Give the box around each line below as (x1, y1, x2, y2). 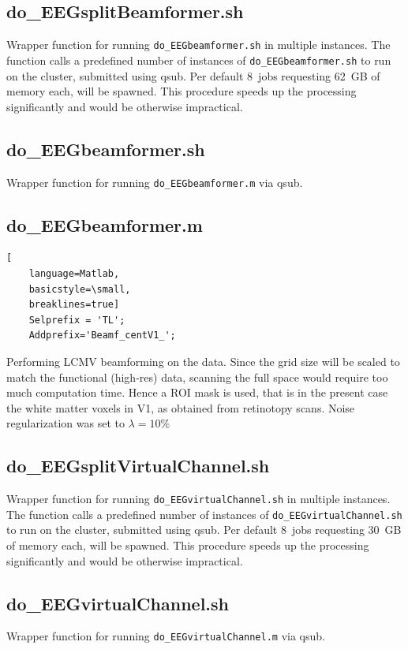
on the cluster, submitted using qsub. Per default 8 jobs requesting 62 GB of (6, 67, 380, 84)
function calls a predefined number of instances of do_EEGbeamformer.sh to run (6, 51, 391, 68)
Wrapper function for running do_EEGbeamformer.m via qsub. (6, 173, 303, 190)
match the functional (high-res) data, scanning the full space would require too (6, 368, 388, 385)
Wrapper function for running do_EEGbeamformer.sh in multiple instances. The (6, 36, 391, 53)
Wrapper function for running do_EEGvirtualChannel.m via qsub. (6, 628, 325, 644)
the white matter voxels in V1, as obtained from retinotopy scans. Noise (6, 399, 355, 416)
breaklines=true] (28, 299, 120, 311)
